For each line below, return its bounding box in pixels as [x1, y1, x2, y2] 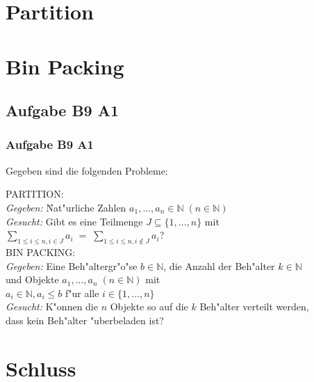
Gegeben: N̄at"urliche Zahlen [6, 200, 126, 214]
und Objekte [6, 272, 59, 287]
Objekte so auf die [110, 299, 188, 314]
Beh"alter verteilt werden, [199, 299, 309, 314]
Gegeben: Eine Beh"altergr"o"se [6, 258, 138, 273]
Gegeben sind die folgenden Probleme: [6, 163, 168, 177]
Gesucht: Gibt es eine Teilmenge [6, 214, 143, 228]
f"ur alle [65, 285, 99, 300]
